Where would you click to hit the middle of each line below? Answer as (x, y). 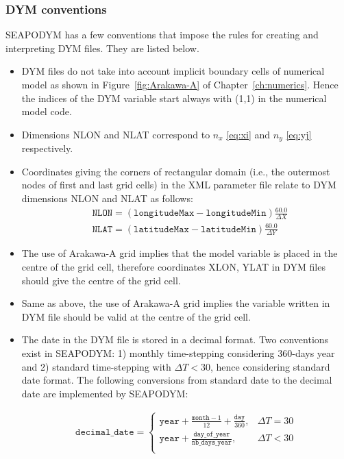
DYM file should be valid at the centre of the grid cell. (136, 316)
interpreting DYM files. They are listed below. (102, 48)
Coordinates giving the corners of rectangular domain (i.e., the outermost (176, 171)
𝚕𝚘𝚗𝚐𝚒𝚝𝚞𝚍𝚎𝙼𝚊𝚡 (164, 213)
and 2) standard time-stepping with (96, 366)
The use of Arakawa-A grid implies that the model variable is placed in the (180, 253)
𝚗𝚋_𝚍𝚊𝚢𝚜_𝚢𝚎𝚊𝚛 (211, 442)
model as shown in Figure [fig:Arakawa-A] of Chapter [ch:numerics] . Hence (180, 84)
